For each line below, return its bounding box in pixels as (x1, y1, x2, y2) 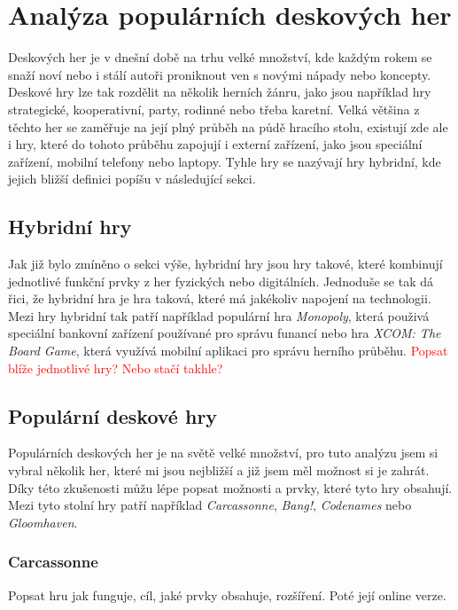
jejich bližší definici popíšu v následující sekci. (8, 169, 256, 188)
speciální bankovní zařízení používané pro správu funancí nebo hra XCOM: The (8, 324, 441, 342)
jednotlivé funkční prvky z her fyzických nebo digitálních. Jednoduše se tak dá (8, 271, 433, 290)
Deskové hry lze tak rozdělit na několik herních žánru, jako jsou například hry (8, 82, 431, 101)
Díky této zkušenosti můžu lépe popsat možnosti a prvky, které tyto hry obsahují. (8, 478, 453, 497)
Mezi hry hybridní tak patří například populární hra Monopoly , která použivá (8, 306, 430, 325)
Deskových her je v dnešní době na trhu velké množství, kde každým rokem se (8, 48, 432, 66)
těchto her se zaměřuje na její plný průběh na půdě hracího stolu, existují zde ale (8, 117, 448, 136)
